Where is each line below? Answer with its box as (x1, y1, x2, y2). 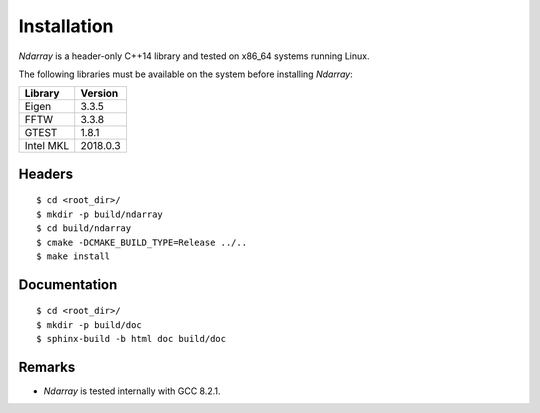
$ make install (36, 250, 111, 262)
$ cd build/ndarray (36, 223, 132, 234)
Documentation (18, 276, 118, 293)
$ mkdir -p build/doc (36, 319, 142, 330)
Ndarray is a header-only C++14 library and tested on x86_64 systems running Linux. (18, 50, 370, 62)
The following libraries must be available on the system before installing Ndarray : (18, 68, 354, 80)
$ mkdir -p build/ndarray (36, 208, 164, 220)
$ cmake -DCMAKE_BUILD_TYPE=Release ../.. (36, 236, 248, 248)
